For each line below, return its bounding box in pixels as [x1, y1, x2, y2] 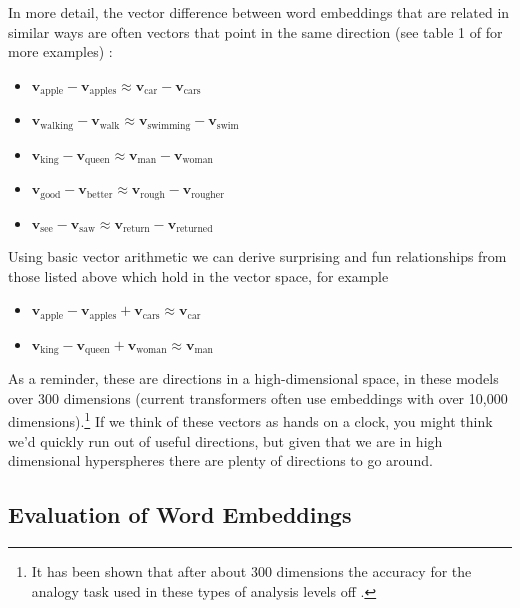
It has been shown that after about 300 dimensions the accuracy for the [31, 561, 472, 582]
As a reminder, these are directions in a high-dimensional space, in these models [8, 368, 499, 389]
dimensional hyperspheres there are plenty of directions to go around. [8, 450, 433, 471]
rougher [191, 189, 225, 200]
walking [40, 120, 74, 131]
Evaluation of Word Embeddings [8, 499, 352, 530]
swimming [147, 120, 191, 131]
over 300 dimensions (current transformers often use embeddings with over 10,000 [8, 387, 508, 408]
